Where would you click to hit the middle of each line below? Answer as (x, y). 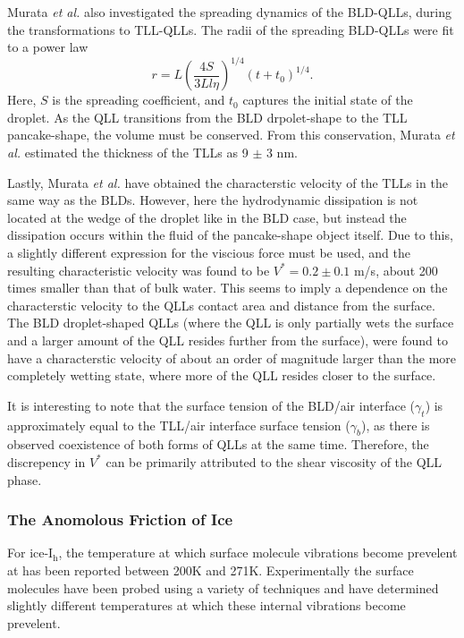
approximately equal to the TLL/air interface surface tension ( (179, 425)
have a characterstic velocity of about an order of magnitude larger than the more (232, 357)
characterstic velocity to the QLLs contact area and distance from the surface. (221, 305)
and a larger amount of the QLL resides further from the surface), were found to (228, 340)
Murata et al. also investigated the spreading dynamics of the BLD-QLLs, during (229, 12)
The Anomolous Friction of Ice (120, 519)
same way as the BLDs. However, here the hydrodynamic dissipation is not (213, 200)
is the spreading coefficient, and (139, 100)
